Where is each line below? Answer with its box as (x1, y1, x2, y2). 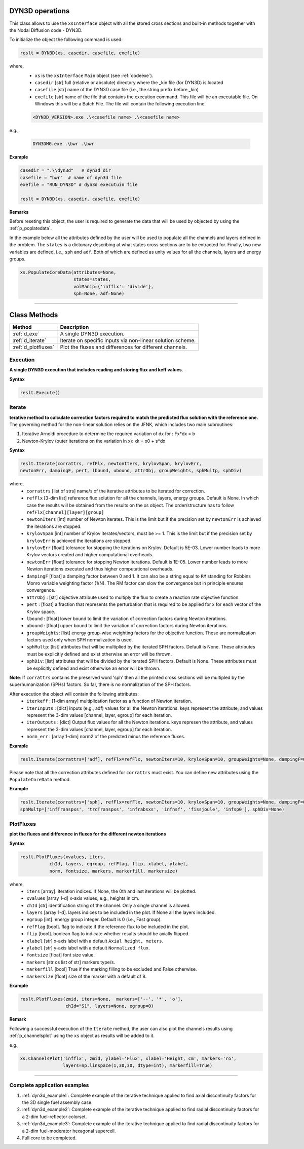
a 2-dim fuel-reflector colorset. (22, 1114, 87, 1120)
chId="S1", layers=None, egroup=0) (65, 1003, 154, 1009)
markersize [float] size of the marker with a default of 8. (26, 973, 147, 979)
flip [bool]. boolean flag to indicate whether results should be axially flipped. (26, 931, 190, 937)
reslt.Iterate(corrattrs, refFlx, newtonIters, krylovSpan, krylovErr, (20, 461, 202, 467)
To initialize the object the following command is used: (9, 36, 123, 43)
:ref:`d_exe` (12, 330, 40, 337)
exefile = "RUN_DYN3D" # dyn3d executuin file (20, 181, 138, 187)
